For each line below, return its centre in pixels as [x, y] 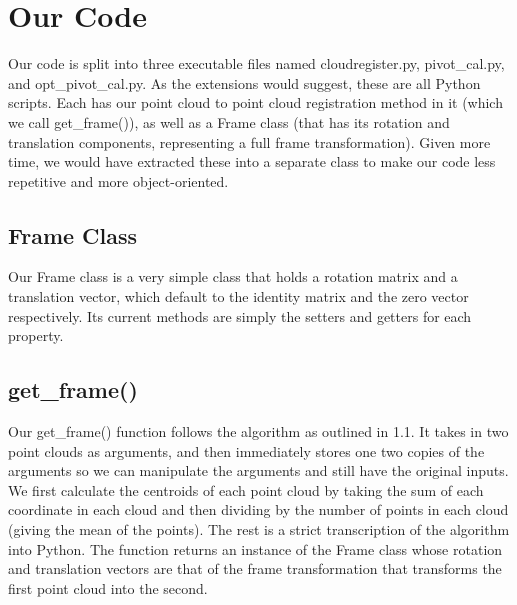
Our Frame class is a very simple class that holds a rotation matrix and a [233, 276]
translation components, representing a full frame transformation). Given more [249, 141]
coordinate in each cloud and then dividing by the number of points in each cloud [258, 509]
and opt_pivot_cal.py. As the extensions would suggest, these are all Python [244, 82]
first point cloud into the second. [108, 587]
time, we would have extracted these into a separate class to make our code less [252, 161]
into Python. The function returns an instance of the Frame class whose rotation [255, 548]
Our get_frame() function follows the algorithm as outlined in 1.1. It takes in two [258, 431]
